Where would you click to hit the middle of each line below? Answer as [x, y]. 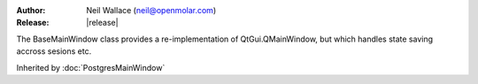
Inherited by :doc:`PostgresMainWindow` [91, 67]
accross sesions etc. [54, 51]
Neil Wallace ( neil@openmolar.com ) [151, 10]
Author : [31, 10]
